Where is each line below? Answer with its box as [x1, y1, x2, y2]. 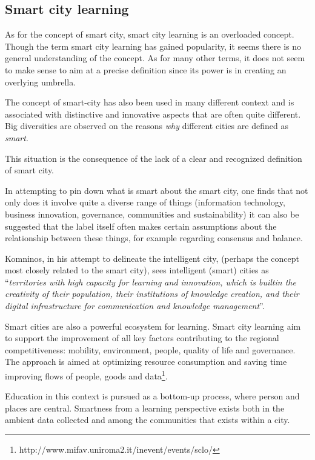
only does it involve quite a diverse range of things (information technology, [5, 196, 285, 208]
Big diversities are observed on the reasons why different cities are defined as [5, 119, 288, 132]
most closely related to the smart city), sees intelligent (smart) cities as [5, 264, 269, 276]
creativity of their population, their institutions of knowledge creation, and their [5, 287, 299, 300]
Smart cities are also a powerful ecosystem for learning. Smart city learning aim [5, 319, 301, 332]
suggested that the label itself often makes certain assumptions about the [5, 219, 277, 232]
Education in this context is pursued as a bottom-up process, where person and [5, 390, 300, 402]
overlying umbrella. [5, 75, 76, 88]
